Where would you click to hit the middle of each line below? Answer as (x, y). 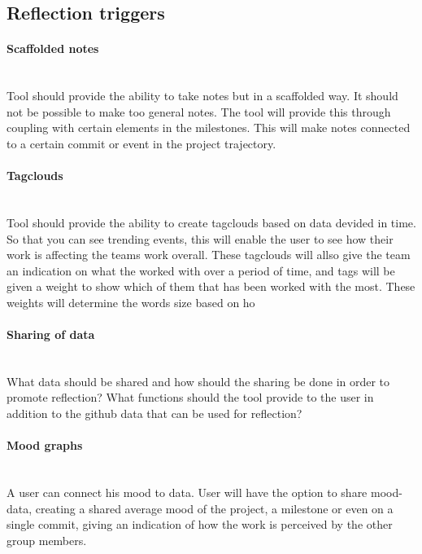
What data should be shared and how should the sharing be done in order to (198, 381)
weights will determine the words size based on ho (131, 302)
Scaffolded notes (53, 48)
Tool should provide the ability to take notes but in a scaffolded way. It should (202, 96)
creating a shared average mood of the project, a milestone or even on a (214, 508)
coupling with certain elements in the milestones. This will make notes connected (209, 128)
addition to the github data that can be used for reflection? (154, 413)
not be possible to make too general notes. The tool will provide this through (199, 111)
